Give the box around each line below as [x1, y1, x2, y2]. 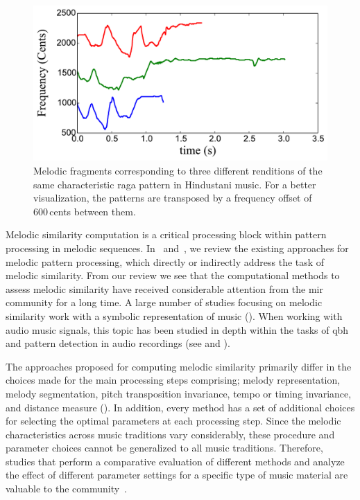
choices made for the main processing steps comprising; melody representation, [6, 373, 341, 387]
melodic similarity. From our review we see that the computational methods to [6, 268, 340, 283]
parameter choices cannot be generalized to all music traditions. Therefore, [6, 440, 323, 455]
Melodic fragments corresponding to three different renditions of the [33, 163, 323, 178]
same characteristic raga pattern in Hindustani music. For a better [33, 177, 316, 191]
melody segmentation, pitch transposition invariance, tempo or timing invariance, [6, 386, 352, 400]
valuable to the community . [6, 481, 128, 496]
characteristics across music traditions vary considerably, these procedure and [6, 427, 335, 441]
